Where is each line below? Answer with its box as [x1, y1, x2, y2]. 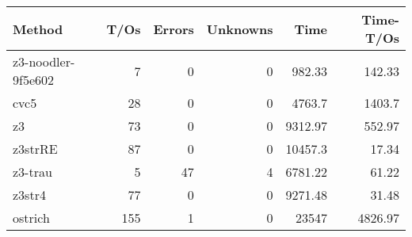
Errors [153, 19, 194, 38]
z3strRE [13, 140, 58, 158]
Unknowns [206, 19, 273, 38]
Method [13, 19, 63, 38]
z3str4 [13, 185, 46, 204]
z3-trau [13, 162, 52, 181]
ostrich [13, 208, 50, 227]
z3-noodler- [13, 52, 75, 71]
